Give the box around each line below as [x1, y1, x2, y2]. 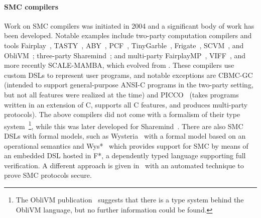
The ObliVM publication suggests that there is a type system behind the [16, 194, 244, 204]
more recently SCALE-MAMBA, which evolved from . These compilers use [4, 60, 234, 70]
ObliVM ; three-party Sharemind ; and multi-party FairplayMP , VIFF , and [4, 50, 246, 60]
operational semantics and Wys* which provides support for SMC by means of [4, 140, 248, 151]
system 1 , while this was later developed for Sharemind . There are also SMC [4, 119, 243, 131]
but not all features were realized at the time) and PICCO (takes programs [4, 89, 239, 99]
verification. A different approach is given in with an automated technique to [4, 160, 244, 170]
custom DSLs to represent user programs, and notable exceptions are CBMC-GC [4, 69, 253, 80]
